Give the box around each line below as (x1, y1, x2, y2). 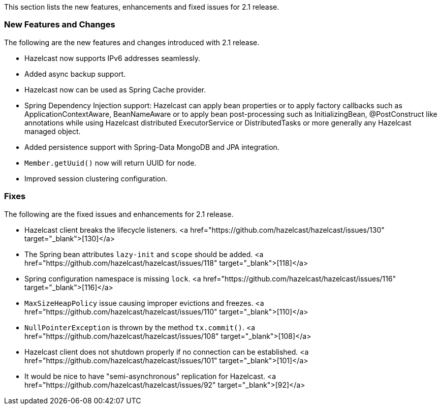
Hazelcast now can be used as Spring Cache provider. (24, 85, 206, 94)
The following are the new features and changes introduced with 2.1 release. (4, 38, 260, 47)
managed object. (24, 127, 81, 136)
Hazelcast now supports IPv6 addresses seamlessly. (24, 53, 201, 62)
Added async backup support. (24, 69, 126, 78)
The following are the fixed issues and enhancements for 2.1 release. (4, 209, 234, 218)
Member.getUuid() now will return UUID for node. (24, 158, 197, 167)
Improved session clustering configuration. (24, 174, 168, 183)
